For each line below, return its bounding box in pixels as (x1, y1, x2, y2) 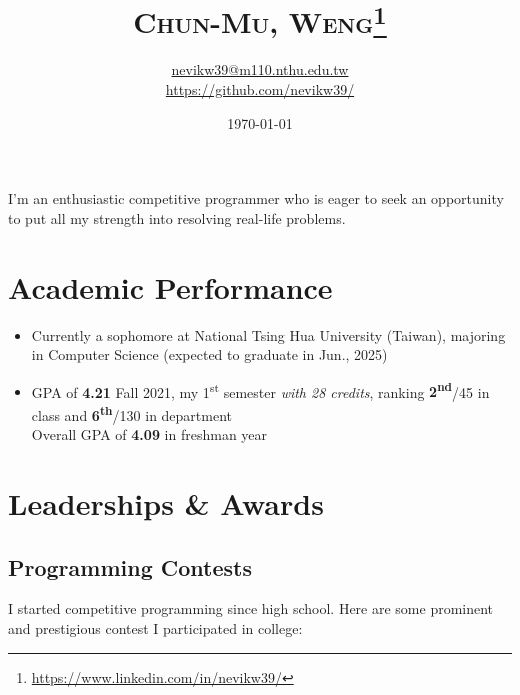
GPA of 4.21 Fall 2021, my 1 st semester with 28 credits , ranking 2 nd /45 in (31, 378, 490, 402)
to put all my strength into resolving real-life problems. (8, 207, 346, 228)
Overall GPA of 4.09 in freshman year (31, 424, 268, 445)
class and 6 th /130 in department (31, 401, 233, 425)
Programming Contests (8, 551, 252, 582)
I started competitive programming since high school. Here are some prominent (8, 598, 494, 619)
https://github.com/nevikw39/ (165, 79, 355, 100)
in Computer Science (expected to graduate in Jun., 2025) (31, 344, 388, 365)
